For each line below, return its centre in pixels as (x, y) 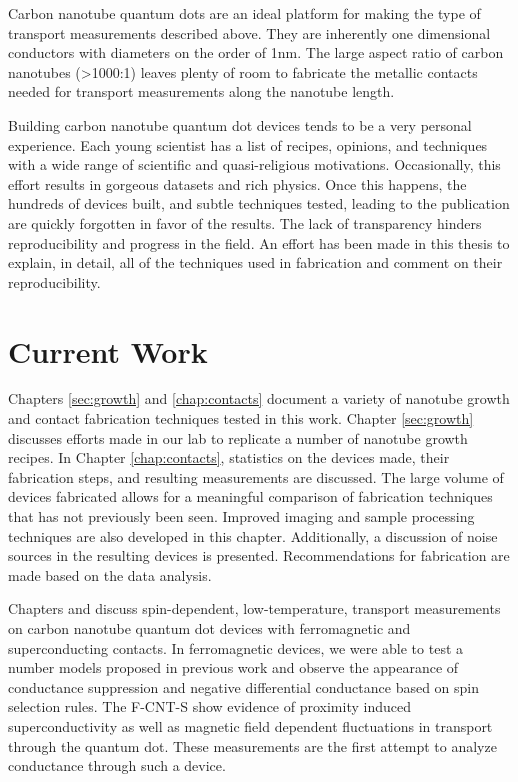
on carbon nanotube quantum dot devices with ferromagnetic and (209, 627)
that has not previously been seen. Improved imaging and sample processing (241, 516)
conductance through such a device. (117, 765)
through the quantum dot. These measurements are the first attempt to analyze (252, 745)
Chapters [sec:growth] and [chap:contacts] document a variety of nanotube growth (259, 398)
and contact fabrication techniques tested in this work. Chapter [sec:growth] (241, 418)
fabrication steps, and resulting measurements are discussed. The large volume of (256, 476)
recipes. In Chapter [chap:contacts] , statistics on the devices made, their (229, 457)
